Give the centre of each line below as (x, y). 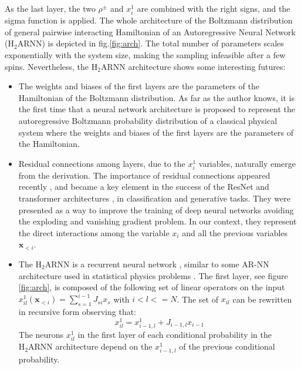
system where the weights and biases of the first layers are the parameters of (156, 132)
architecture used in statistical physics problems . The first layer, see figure (153, 275)
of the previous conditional (227, 346)
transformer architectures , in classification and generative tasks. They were (154, 198)
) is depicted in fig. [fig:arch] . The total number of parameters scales (163, 43)
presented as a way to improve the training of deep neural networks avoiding (156, 209)
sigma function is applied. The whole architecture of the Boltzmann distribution (149, 20)
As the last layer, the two (50, 8)
